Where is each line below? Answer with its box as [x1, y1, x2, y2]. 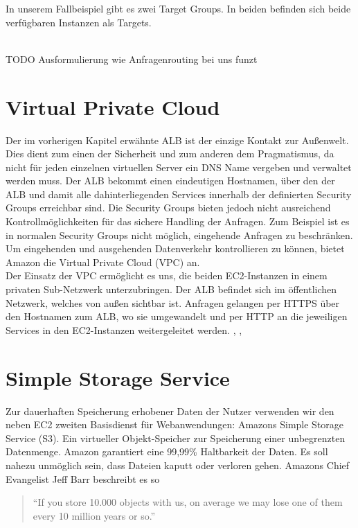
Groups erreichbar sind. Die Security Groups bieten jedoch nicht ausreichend [6, 200, 331, 215]
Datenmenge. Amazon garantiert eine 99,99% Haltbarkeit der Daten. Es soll [6, 444, 328, 459]
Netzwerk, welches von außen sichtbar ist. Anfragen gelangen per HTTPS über [6, 295, 340, 310]
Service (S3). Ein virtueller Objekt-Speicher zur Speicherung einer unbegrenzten [6, 430, 346, 445]
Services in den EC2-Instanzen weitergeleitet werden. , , [6, 322, 242, 337]
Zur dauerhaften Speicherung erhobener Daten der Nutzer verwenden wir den [6, 403, 334, 418]
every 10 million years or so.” [33, 508, 156, 522]
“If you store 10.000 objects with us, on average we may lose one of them [33, 495, 343, 509]
